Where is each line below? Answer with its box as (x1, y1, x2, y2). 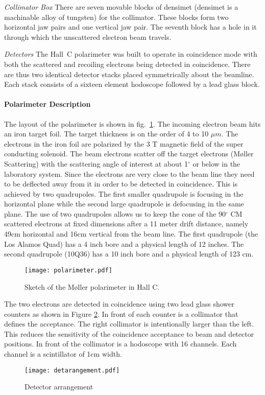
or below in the (192, 158, 240, 169)
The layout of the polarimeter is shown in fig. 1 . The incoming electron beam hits (4, 118, 261, 129)
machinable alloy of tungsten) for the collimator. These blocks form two (4, 11, 229, 22)
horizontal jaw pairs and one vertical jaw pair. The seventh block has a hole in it (4, 21, 257, 32)
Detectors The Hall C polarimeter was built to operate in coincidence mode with (4, 49, 257, 59)
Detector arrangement (25, 381, 93, 392)
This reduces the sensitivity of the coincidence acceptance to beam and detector (4, 328, 254, 339)
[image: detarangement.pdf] (25, 366, 120, 374)
